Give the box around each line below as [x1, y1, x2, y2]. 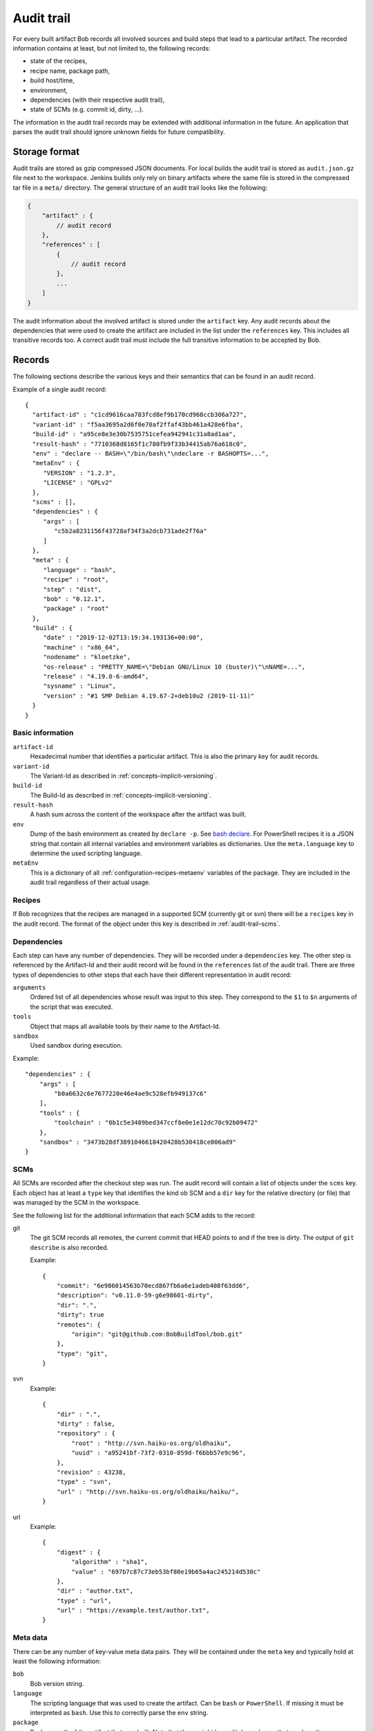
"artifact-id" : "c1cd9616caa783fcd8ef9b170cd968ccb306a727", [32, 411, 248, 419]
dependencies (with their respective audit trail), [30, 96, 165, 104]
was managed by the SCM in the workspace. [12, 1199, 141, 1207]
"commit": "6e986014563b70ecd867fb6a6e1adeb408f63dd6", [56, 1282, 250, 1289]
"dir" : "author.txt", [56, 1587, 134, 1595]
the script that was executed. [30, 1003, 113, 1011]
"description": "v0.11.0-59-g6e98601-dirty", [56, 1291, 214, 1300]
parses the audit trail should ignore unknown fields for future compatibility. [12, 128, 225, 136]
